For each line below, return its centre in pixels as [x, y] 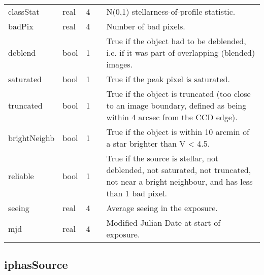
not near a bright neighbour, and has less [179, 181]
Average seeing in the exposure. [162, 208]
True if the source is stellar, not [162, 158]
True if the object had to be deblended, [176, 41]
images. [120, 64]
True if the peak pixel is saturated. [168, 79]
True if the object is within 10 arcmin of [178, 132]
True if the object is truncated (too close [178, 94]
